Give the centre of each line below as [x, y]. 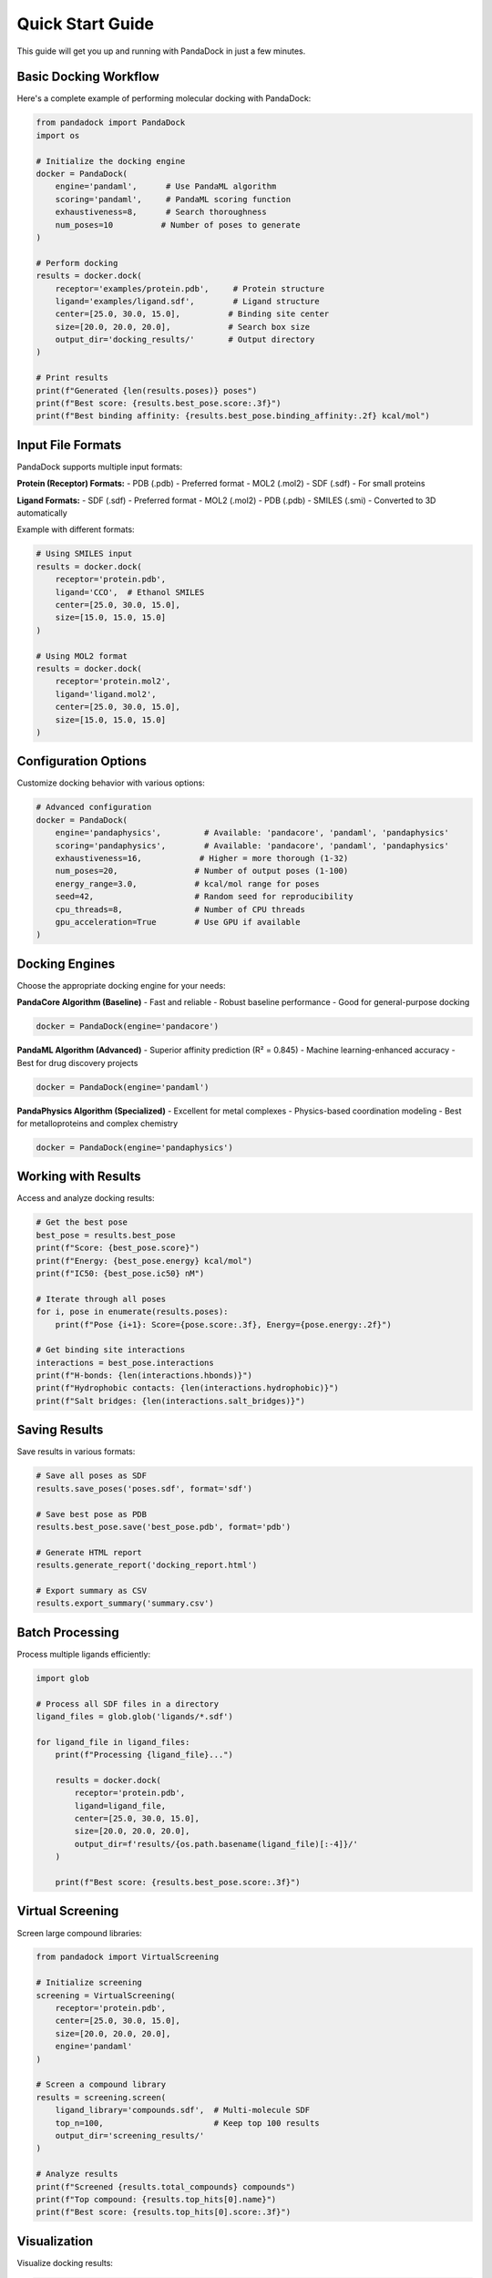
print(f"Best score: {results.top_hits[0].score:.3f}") [164, 2212]
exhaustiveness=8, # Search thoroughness [161, 212]
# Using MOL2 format [82, 656]
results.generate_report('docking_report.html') [147, 1565]
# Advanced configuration [94, 807]
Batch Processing [68, 1632]
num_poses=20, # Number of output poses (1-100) [202, 871]
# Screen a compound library [101, 2085]
